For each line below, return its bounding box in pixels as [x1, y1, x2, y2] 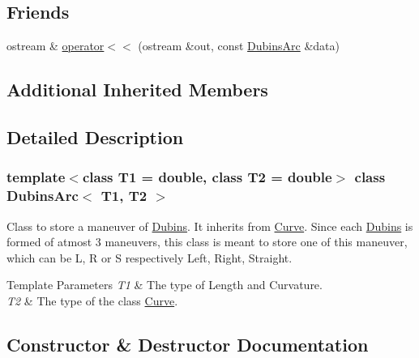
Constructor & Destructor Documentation [6, 331, 369, 356]
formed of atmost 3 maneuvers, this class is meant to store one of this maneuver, [6, 233, 408, 250]
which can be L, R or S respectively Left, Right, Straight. [6, 249, 293, 266]
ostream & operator [6, 37, 105, 54]
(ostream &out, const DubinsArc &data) [138, 37, 340, 54]
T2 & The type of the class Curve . [6, 292, 178, 309]
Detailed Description [6, 124, 184, 149]
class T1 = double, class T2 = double [82, 167, 332, 187]
